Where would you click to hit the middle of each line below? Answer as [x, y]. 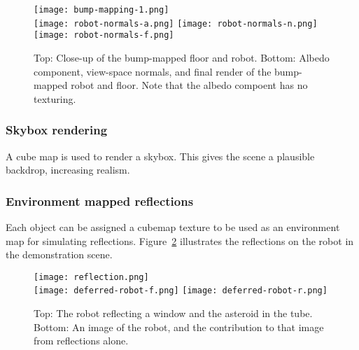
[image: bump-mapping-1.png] [101, 10]
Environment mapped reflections [100, 201]
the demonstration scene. [59, 254]
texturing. [55, 98]
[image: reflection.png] [91, 277]
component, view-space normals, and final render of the [153, 71]
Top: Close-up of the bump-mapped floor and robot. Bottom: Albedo [182, 57]
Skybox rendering [57, 130]
